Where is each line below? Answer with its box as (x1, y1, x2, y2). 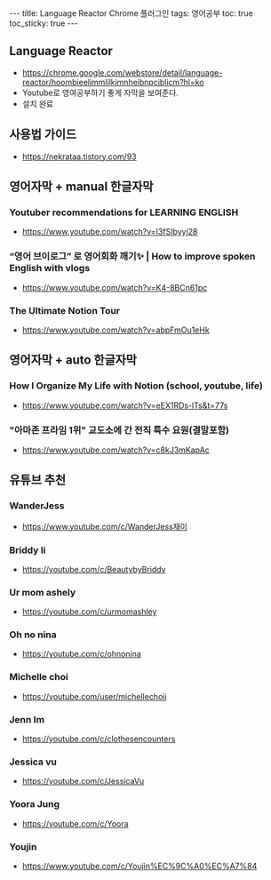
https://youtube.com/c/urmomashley (21, 606, 157, 617)
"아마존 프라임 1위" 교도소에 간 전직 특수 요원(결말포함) (9, 424, 229, 436)
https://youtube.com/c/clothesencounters (21, 733, 176, 744)
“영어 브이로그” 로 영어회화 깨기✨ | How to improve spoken (9, 251, 256, 263)
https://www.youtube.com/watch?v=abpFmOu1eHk (21, 324, 211, 335)
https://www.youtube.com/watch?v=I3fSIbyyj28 (21, 227, 198, 237)
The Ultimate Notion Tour (9, 304, 121, 316)
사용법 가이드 (9, 127, 77, 142)
